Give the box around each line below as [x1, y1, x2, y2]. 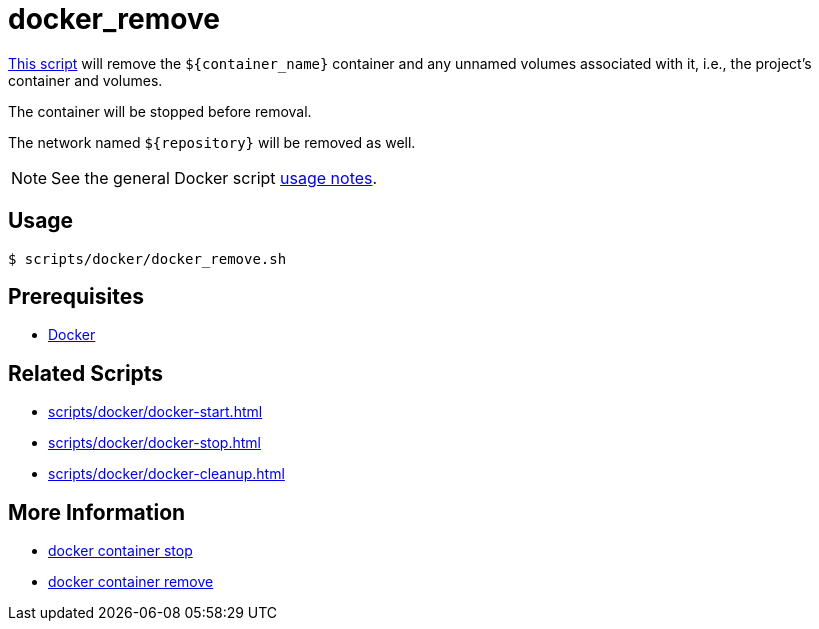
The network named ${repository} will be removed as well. [8, 133, 416, 151]
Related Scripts [8, 360, 164, 386]
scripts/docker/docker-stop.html [48, 434, 261, 452]
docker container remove [48, 573, 214, 591]
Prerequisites [8, 284, 144, 310]
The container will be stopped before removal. [8, 102, 312, 120]
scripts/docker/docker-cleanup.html [48, 465, 285, 483]
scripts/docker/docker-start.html [48, 403, 263, 421]
